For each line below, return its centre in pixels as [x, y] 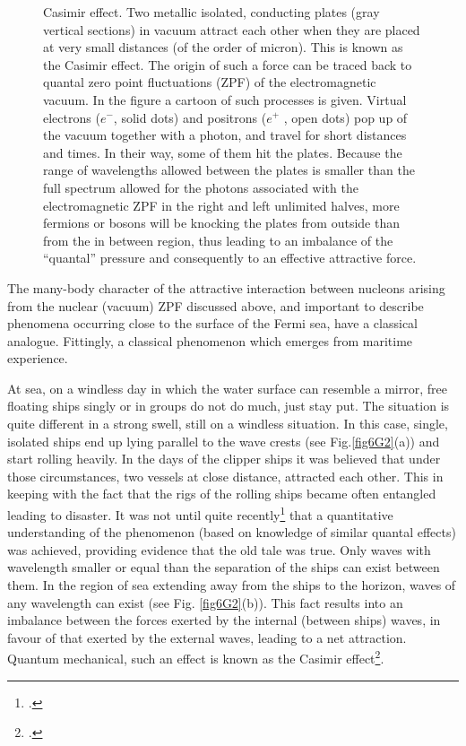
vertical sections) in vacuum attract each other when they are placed [232, 29]
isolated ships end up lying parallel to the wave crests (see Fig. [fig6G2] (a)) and [224, 441]
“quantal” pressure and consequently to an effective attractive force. [230, 258]
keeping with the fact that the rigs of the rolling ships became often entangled [222, 494]
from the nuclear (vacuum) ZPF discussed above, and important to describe [216, 305]
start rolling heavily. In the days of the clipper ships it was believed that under [224, 459]
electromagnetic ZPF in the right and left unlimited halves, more [221, 205]
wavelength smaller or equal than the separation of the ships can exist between [224, 567]
